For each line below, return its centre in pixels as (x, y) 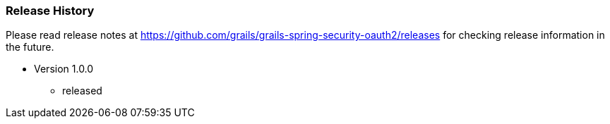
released (82, 91)
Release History (50, 11)
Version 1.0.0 (64, 69)
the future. (30, 47)
